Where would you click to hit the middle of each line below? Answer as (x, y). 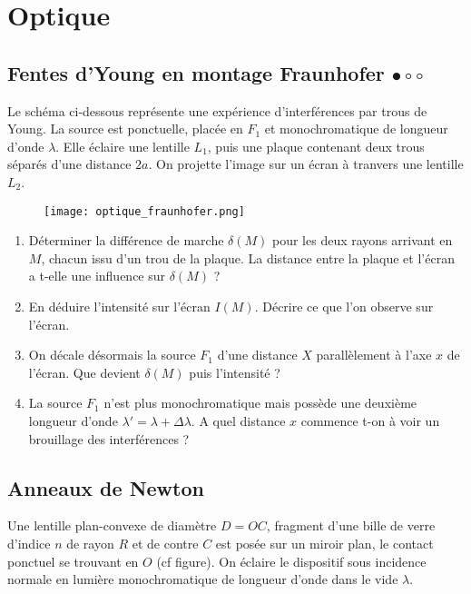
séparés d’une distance (69, 164)
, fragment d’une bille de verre (351, 525)
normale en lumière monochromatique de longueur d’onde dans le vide (203, 579)
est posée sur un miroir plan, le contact (324, 543)
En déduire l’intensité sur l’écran (119, 306)
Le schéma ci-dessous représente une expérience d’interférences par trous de (217, 110)
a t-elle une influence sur (97, 276)
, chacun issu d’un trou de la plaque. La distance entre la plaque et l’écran (248, 257)
